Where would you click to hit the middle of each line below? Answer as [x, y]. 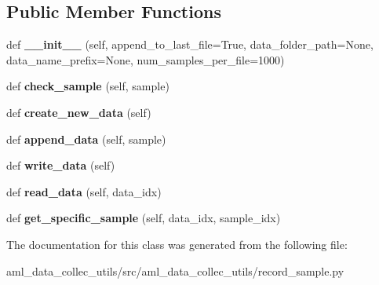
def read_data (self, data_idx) [84, 191]
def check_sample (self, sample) [88, 86]
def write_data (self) [61, 165]
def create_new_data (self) [79, 112]
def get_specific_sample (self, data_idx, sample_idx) [144, 218]
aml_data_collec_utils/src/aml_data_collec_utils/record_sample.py [175, 270]
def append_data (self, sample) [86, 139]
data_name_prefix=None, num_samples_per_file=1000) [146, 59]
